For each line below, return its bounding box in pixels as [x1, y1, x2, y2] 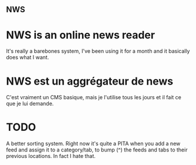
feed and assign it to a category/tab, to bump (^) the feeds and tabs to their [6, 146, 188, 153]
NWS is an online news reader [6, 28, 156, 42]
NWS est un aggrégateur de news [6, 75, 174, 87]
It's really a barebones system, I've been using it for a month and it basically [6, 48, 190, 55]
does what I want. [6, 54, 49, 61]
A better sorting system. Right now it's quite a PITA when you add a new [6, 140, 181, 147]
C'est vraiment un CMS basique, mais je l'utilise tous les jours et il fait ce [6, 94, 182, 101]
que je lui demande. [6, 100, 54, 107]
